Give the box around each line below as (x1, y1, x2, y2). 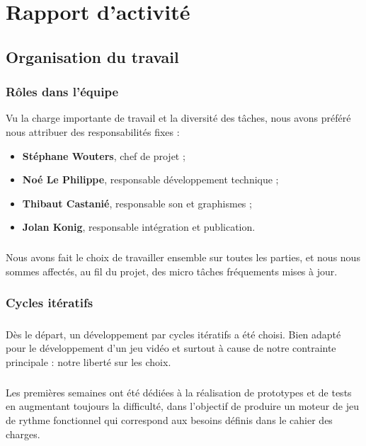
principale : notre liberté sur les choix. (6, 354, 171, 369)
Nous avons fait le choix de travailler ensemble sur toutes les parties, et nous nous (6, 250, 360, 265)
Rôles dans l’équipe (6, 83, 119, 101)
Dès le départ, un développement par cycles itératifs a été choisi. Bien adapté (6, 326, 341, 341)
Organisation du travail (6, 45, 179, 67)
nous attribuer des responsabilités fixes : (6, 124, 180, 139)
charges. (6, 426, 40, 441)
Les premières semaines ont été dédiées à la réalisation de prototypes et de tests (6, 384, 352, 399)
